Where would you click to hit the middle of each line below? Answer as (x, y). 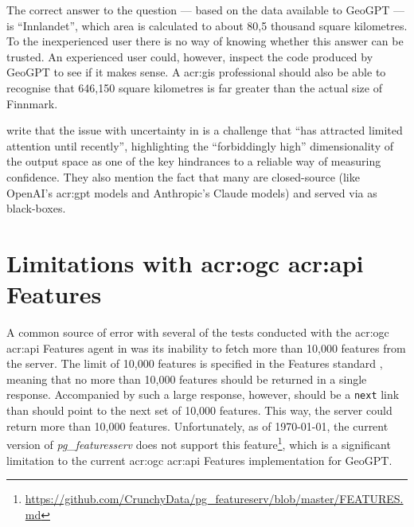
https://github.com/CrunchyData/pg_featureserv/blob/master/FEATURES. (214, 499)
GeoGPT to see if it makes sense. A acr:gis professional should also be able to (196, 72)
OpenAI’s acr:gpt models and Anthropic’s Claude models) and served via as (192, 192)
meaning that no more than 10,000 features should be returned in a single (187, 379)
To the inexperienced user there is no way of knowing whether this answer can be (205, 41)
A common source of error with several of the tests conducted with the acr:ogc (198, 332)
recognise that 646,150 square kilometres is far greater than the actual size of (194, 87)
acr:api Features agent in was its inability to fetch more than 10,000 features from (206, 347)
